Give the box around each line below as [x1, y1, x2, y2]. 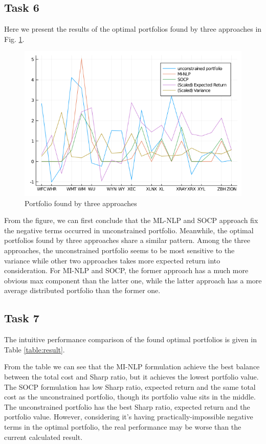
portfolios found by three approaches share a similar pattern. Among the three [4, 235, 250, 246]
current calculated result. [4, 431, 83, 442]
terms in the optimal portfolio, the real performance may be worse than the [4, 421, 241, 432]
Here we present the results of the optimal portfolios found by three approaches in [4, 24, 262, 34]
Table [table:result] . [4, 344, 65, 354]
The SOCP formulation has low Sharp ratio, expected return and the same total [4, 381, 256, 392]
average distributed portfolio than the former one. [4, 285, 161, 296]
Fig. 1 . [4, 33, 25, 44]
